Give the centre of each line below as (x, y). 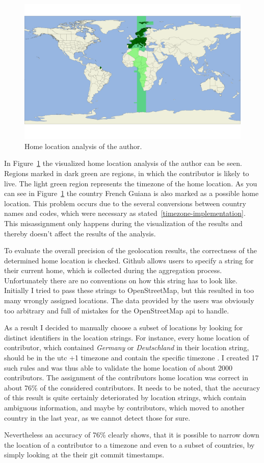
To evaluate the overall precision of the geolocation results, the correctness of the (130, 250)
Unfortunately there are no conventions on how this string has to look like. (121, 280)
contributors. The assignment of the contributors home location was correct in (126, 377)
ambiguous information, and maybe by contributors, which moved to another (124, 408)
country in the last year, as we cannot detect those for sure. (97, 417)
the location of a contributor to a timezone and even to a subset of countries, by (129, 444)
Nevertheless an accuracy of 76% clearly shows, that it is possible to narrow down (132, 435)
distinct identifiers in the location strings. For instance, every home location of (127, 337)
